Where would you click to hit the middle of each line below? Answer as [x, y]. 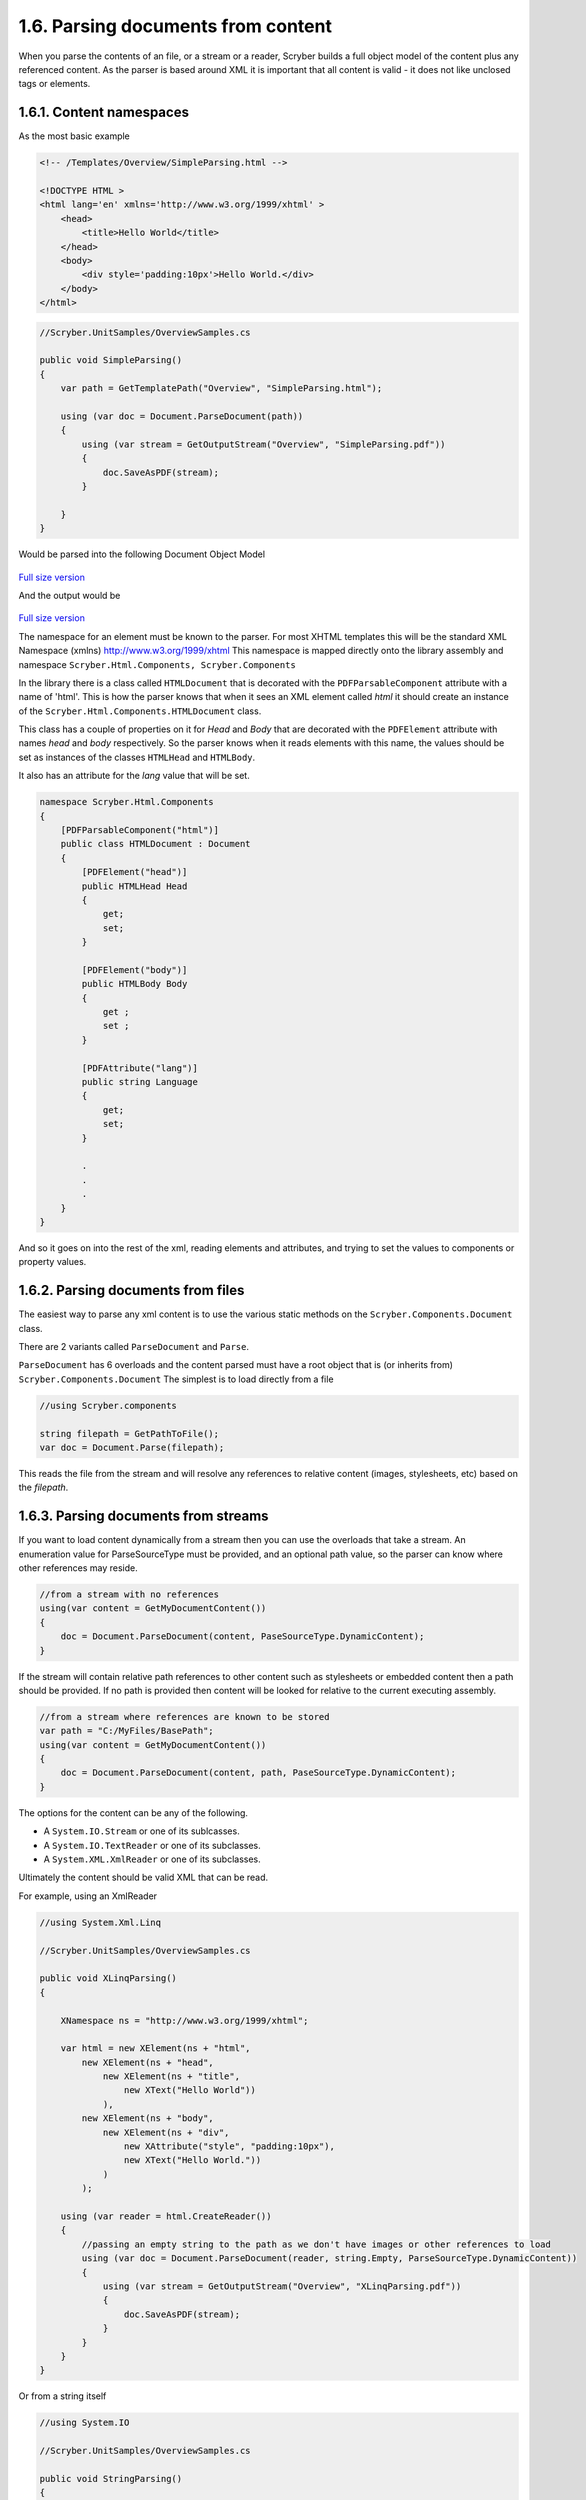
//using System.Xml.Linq [100, 1922]
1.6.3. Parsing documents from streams [143, 1516]
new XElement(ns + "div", [166, 2132]
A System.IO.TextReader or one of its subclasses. [152, 1845]
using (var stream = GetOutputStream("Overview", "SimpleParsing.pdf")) [263, 444]
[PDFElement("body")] [134, 969]
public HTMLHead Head [134, 886]
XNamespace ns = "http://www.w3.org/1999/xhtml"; [184, 2020]
